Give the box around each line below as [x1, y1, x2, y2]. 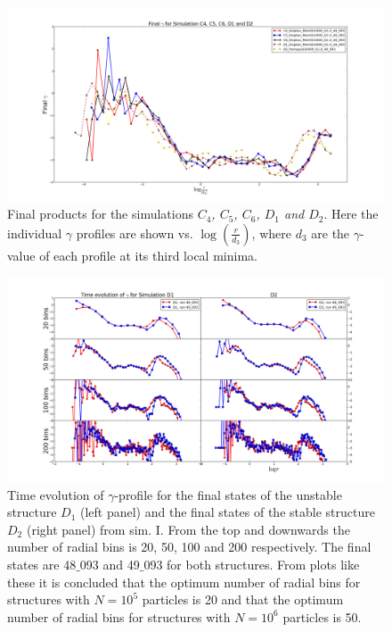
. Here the [323, 204, 379, 223]
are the [311, 223, 350, 242]
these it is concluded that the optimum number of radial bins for [7, 572, 361, 591]
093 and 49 [79, 554, 140, 573]
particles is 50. [282, 607, 362, 626]
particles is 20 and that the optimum [142, 590, 344, 609]
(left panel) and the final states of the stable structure [79, 503, 375, 521]
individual [7, 223, 62, 242]
